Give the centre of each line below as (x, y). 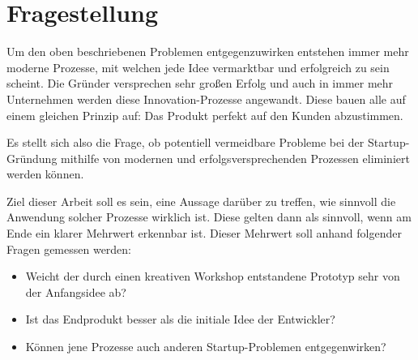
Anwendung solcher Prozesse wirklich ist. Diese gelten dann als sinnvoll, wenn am (209, 217)
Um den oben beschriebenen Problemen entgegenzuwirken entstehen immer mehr (208, 51)
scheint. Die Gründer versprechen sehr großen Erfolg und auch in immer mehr (200, 83)
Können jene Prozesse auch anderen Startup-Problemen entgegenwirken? (206, 347)
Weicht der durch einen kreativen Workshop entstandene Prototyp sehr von (213, 276)
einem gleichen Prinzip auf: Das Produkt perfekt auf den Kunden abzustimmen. (205, 115)
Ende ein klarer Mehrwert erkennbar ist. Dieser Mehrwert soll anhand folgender (204, 233)
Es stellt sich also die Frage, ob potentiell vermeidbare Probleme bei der (186, 142)
